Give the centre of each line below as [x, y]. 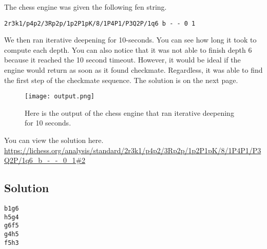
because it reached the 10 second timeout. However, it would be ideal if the [122, 60]
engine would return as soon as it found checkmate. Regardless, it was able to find [133, 70]
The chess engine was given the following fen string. [85, 7]
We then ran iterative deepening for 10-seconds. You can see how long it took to [130, 40]
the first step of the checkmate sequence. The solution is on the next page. [121, 80]
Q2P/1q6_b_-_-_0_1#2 [45, 160]
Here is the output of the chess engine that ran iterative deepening [129, 112]
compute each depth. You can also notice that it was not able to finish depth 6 [128, 49]
